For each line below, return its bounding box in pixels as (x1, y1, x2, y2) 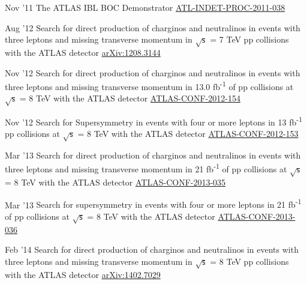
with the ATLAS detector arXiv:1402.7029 (5, 268, 161, 280)
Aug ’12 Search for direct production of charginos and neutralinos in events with (5, 21, 300, 34)
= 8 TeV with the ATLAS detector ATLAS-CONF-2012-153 (77, 127, 299, 140)
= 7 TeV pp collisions (210, 33, 289, 46)
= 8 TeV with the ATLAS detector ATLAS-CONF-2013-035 (5, 176, 226, 189)
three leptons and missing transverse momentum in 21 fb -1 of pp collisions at (5, 161, 287, 175)
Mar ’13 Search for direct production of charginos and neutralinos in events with (5, 149, 301, 162)
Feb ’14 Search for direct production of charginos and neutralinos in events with (5, 243, 299, 256)
